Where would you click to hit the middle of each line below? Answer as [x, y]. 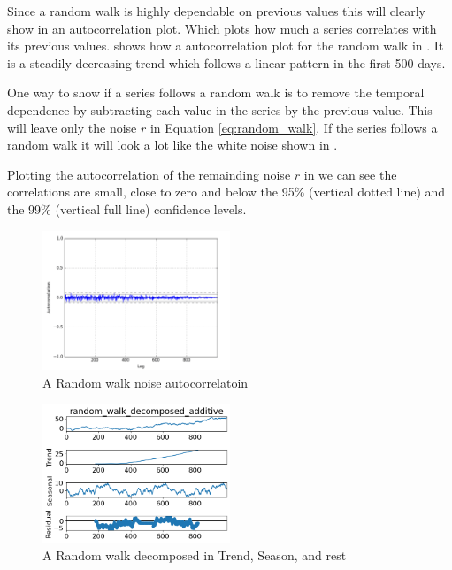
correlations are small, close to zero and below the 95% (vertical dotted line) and [226, 192]
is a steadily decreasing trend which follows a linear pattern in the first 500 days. [226, 62]
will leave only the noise [72, 127]
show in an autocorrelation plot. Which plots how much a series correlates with [222, 28]
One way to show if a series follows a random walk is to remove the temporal [216, 92]
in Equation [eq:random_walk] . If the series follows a [294, 127]
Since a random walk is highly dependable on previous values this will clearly [216, 11]
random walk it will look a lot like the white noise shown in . [172, 145]
